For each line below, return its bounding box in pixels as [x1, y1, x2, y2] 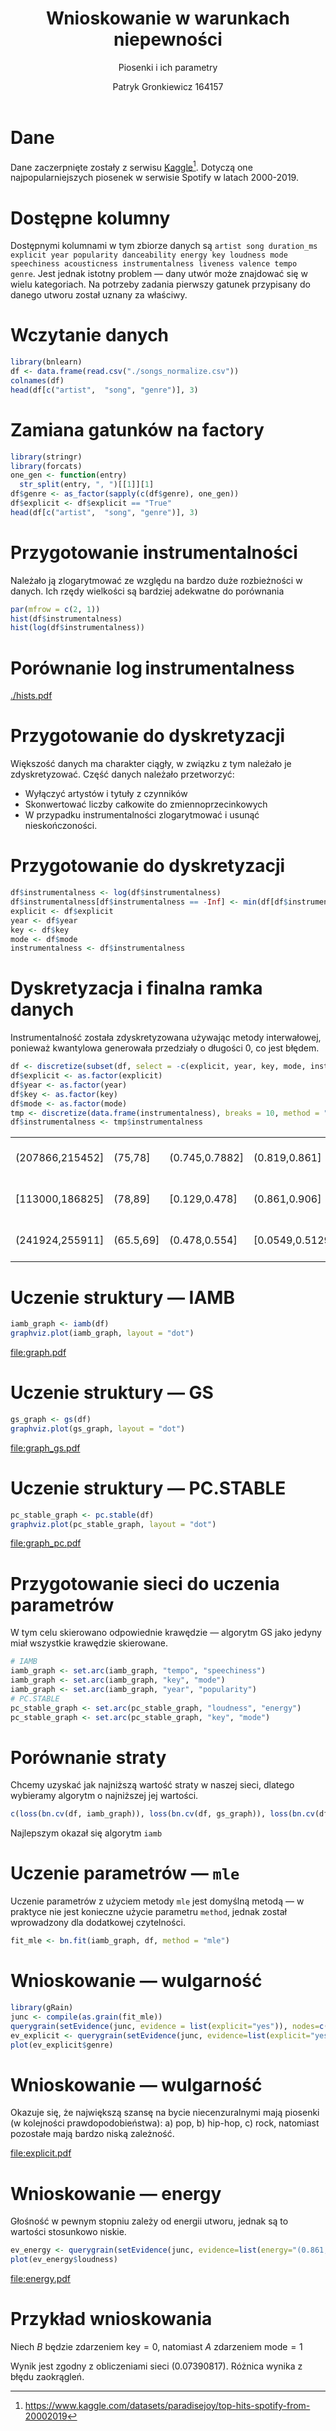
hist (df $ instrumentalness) [10, 613, 123, 624]
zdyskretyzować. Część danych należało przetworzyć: [10, 768, 235, 781]
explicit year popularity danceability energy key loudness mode [10, 250, 288, 261]
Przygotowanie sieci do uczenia [10, 1572, 280, 1595]
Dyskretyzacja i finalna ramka [10, 977, 263, 1000]
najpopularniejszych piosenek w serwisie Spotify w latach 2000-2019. [10, 172, 299, 184]
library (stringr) [10, 452, 83, 462]
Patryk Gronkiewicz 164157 [112, 80, 224, 92]
